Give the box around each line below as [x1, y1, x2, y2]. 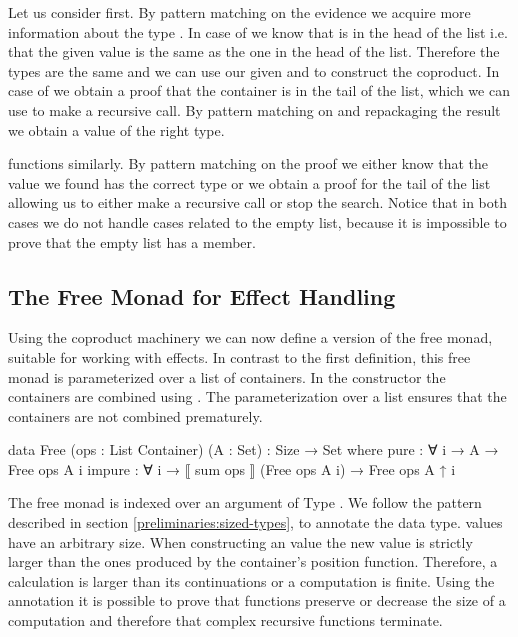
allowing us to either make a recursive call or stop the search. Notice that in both [8, 192, 508, 213]
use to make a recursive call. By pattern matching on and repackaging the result [8, 99, 501, 120]
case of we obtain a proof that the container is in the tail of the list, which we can [8, 80, 510, 101]
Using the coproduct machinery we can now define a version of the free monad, [8, 327, 493, 348]
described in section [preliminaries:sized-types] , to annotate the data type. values [8, 512, 503, 533]
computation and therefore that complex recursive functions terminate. [8, 610, 443, 631]
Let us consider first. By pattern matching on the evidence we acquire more [8, 2, 471, 22]
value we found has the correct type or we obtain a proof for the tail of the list [8, 172, 491, 193]
